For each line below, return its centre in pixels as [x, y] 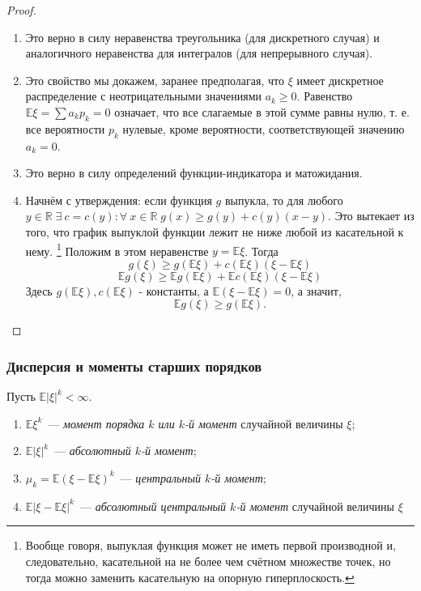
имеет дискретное [340, 80]
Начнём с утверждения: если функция [119, 200]
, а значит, [316, 290]
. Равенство [325, 96]
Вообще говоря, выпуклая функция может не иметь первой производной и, [210, 545]
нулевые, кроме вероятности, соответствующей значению [264, 128]
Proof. [21, 10]
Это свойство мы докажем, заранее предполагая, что [155, 80]
